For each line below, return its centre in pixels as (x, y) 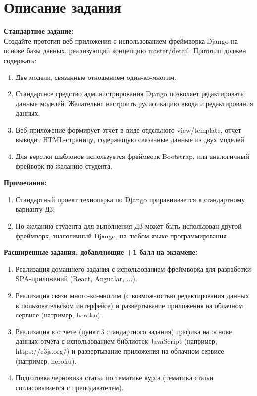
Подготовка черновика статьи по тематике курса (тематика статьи (114, 377)
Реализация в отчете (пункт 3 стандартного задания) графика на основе (124, 331)
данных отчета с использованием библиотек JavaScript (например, (116, 341)
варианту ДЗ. (35, 209)
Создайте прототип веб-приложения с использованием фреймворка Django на (121, 40)
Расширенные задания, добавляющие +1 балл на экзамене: (101, 252)
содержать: (20, 60)
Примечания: (25, 183)
